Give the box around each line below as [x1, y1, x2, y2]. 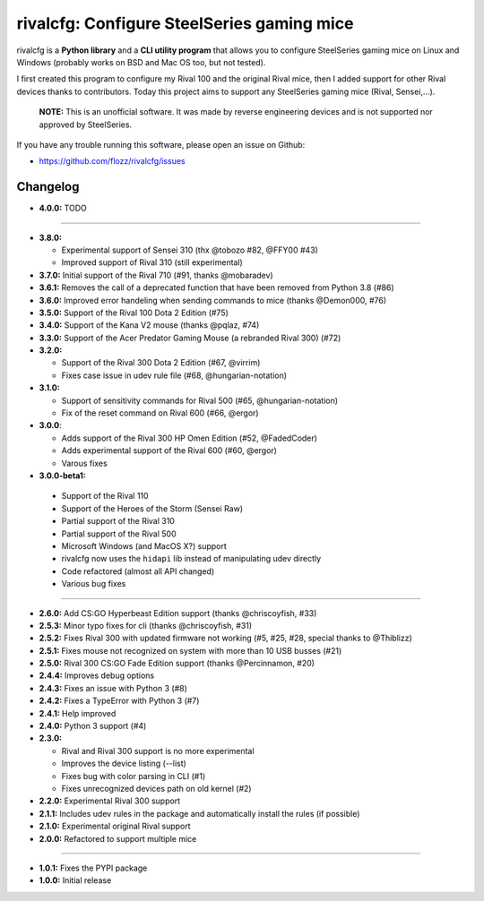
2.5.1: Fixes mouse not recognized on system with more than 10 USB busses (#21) [39, 645, 342, 656]
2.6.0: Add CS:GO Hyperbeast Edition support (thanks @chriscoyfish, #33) [39, 607, 317, 618]
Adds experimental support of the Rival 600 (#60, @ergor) [61, 445, 278, 456]
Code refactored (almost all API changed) [61, 565, 215, 577]
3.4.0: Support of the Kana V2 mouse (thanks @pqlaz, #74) [39, 320, 260, 330]
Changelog [16, 179, 80, 194]
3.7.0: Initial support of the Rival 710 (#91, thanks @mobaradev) [39, 270, 273, 280]
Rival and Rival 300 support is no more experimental [61, 745, 255, 756]
